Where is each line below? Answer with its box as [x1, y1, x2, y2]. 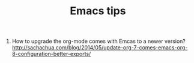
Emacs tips [70, 4, 126, 18]
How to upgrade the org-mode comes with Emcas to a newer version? [11, 37, 186, 45]
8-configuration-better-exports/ [11, 51, 91, 58]
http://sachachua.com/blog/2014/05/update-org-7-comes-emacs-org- [11, 44, 188, 51]
